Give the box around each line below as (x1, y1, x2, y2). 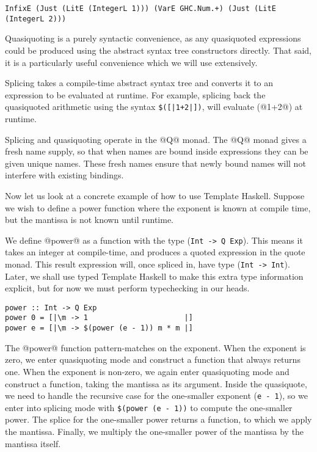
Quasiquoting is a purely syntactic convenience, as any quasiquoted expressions (5, 32, 301, 45)
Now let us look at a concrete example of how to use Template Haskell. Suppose (5, 189, 305, 202)
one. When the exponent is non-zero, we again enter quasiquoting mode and (5, 365, 290, 377)
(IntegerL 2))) (5, 14, 67, 23)
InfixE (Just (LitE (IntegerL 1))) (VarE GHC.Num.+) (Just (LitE (5, 4, 276, 13)
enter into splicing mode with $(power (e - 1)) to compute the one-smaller (5, 401, 293, 414)
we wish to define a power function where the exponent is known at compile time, (5, 201, 311, 214)
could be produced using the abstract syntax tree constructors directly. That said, (5, 43, 312, 56)
